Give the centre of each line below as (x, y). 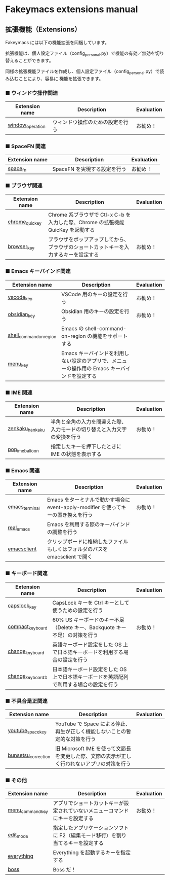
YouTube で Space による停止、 (93, 724)
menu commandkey (28, 811)
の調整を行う (62, 532)
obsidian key (22, 315)
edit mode (18, 835)
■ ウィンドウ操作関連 (32, 93)
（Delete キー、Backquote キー (89, 627)
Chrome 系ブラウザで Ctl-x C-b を (89, 215)
